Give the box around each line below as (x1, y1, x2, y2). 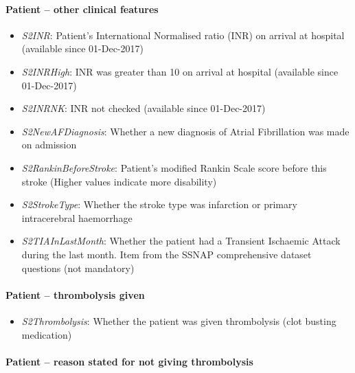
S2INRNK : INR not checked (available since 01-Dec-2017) (21, 101, 266, 115)
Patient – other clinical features (5, 1, 159, 16)
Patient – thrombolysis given (5, 287, 145, 302)
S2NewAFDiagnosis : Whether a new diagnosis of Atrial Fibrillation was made (21, 124, 350, 138)
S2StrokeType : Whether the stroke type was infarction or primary (21, 197, 297, 212)
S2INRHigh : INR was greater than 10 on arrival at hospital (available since (21, 64, 339, 78)
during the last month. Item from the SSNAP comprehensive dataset (21, 247, 312, 261)
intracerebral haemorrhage (21, 210, 133, 225)
